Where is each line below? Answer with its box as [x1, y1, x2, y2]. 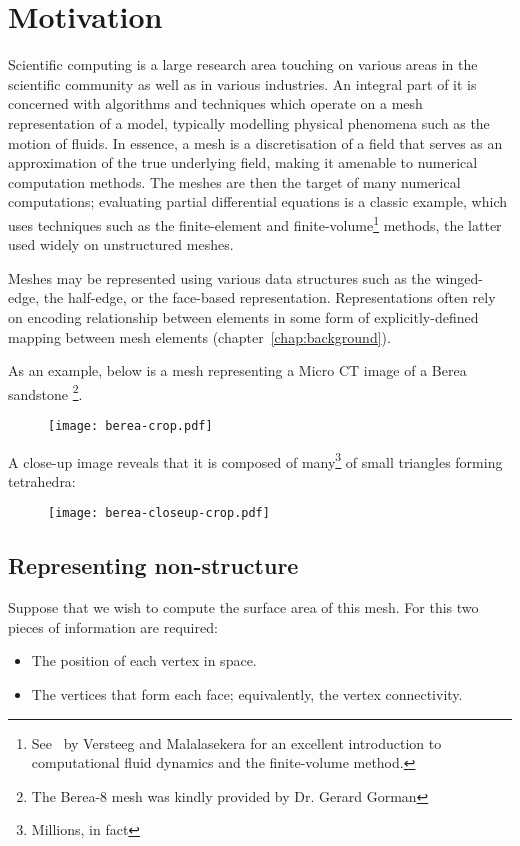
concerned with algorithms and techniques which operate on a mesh [8, 93, 423, 114]
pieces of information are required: [8, 616, 218, 637]
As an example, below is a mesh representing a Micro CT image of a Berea [8, 360, 467, 381]
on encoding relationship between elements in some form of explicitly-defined [8, 306, 479, 327]
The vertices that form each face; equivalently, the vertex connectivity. [31, 684, 463, 705]
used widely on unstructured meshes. [8, 234, 234, 255]
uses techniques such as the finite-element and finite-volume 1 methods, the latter [8, 211, 502, 235]
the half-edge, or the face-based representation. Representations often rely [43, 287, 496, 308]
